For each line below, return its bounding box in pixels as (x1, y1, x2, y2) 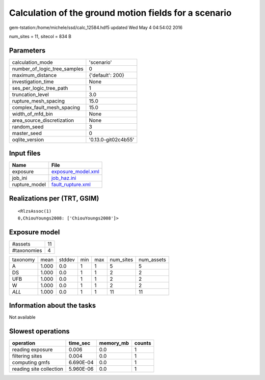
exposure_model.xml (51, 168, 100, 175)
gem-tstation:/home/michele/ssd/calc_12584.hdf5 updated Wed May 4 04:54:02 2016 (9, 25, 183, 30)
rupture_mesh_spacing (12, 97, 65, 104)
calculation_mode (12, 59, 53, 66)
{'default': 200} (89, 72, 125, 79)
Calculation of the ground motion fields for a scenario (9, 7, 232, 18)
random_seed (12, 123, 44, 130)
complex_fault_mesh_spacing (12, 104, 80, 110)
